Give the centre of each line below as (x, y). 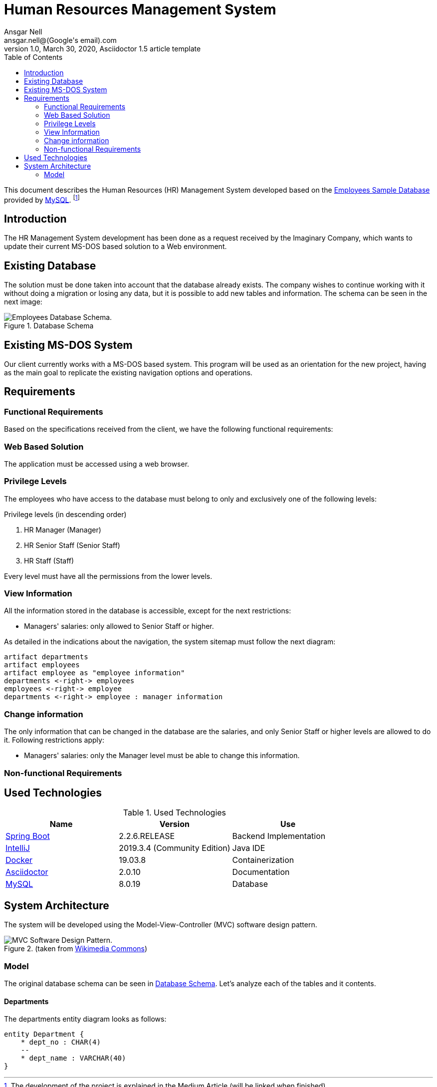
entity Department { (44, 1034)
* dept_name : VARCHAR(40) (73, 1058)
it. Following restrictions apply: (54, 740)
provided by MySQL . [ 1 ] (42, 199)
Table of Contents (33, 57)
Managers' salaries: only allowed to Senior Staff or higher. (119, 626)
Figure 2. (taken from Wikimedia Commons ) (76, 949)
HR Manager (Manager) (63, 530)
